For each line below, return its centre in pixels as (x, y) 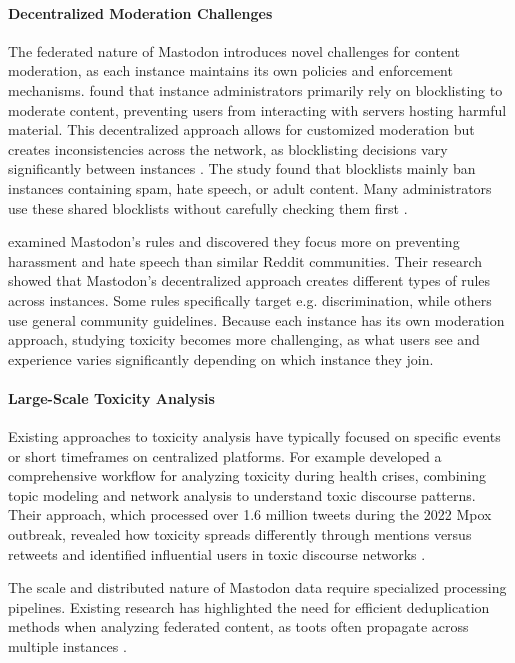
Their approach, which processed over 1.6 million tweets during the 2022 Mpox (250, 514)
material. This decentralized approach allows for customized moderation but (241, 129)
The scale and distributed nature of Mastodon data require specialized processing (257, 587)
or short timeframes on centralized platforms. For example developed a (225, 455)
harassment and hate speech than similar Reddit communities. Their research (245, 260)
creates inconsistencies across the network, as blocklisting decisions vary (228, 148)
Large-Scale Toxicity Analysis (111, 397)
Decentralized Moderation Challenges (140, 12)
